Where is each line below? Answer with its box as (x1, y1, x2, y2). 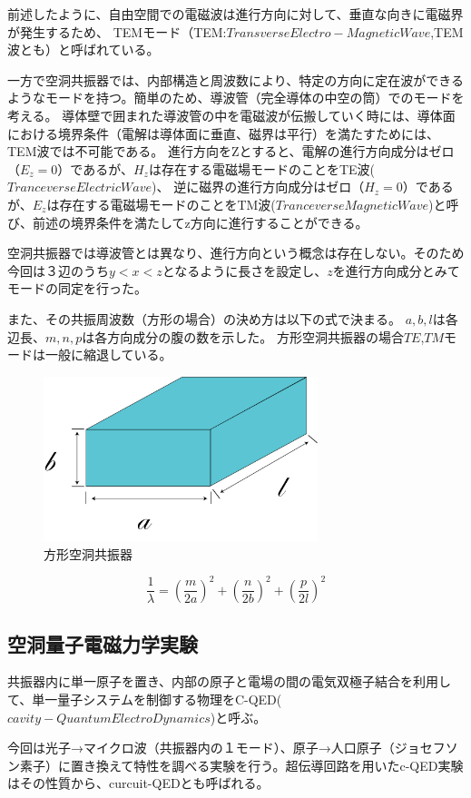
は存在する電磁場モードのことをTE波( (148, 159, 376, 178)
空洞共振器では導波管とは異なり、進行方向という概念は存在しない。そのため (7, 243, 465, 262)
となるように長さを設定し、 (162, 261, 328, 280)
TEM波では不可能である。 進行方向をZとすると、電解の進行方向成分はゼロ (7, 142, 455, 161)
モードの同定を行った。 (7, 279, 147, 298)
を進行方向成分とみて (332, 261, 460, 280)
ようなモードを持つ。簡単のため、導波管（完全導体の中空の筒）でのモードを (7, 88, 465, 107)
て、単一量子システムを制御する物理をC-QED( (7, 690, 282, 709)
